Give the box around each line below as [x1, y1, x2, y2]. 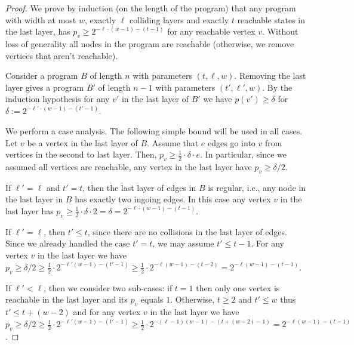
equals [140, 293, 164, 306]
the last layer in [5, 193, 63, 205]
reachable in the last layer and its [5, 293, 128, 306]
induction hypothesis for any [5, 93, 110, 105]
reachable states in [237, 13, 305, 26]
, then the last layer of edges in [82, 181, 196, 193]
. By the [262, 81, 293, 93]
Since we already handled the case [5, 237, 130, 249]
